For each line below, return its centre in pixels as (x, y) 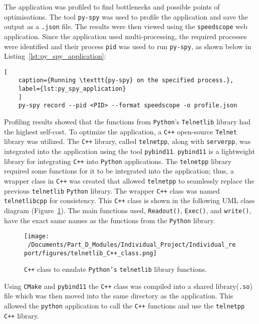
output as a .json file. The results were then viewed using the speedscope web (126, 26)
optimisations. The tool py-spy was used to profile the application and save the (126, 16)
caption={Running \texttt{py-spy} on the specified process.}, (126, 80)
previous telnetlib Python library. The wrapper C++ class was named (112, 190)
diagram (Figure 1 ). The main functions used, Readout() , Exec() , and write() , (128, 210)
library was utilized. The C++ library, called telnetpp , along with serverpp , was (127, 141)
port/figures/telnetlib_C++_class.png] (90, 253)
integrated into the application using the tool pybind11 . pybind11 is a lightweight (129, 151)
